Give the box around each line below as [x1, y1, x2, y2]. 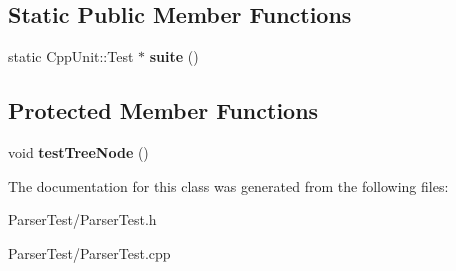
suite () [149, 46, 199, 67]
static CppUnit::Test [8, 46, 134, 67]
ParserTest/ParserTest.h [8, 209, 157, 230]
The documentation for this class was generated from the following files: [8, 175, 449, 196]
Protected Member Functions [8, 95, 319, 126]
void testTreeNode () [8, 142, 149, 162]
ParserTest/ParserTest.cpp [8, 242, 171, 263]
